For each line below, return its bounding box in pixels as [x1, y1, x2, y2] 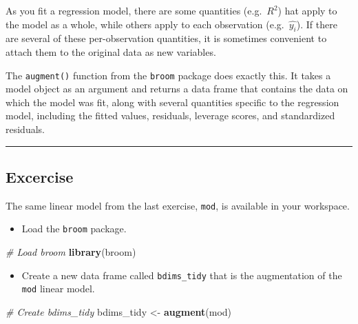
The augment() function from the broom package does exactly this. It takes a [6, 68, 331, 82]
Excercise [6, 166, 74, 187]
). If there [296, 17, 337, 31]
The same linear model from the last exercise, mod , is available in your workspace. [6, 198, 350, 212]
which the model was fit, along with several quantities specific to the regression [6, 94, 339, 109]
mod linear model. [21, 281, 95, 296]
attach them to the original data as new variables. [6, 44, 216, 59]
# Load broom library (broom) [6, 245, 136, 259]
